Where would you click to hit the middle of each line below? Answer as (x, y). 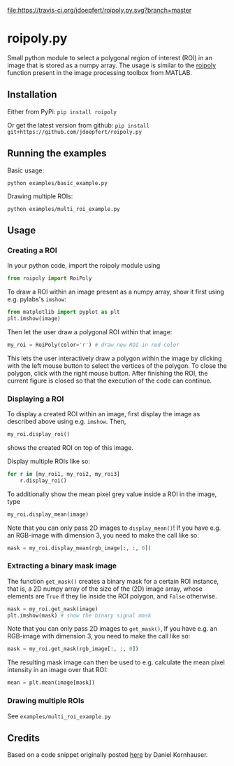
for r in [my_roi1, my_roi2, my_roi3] (64, 474)
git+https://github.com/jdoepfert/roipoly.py (74, 132)
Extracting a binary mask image (62, 566)
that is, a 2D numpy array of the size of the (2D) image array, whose (105, 589)
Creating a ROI (32, 250)
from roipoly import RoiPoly (50, 279)
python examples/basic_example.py (58, 183)
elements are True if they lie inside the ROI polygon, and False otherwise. (112, 596)
